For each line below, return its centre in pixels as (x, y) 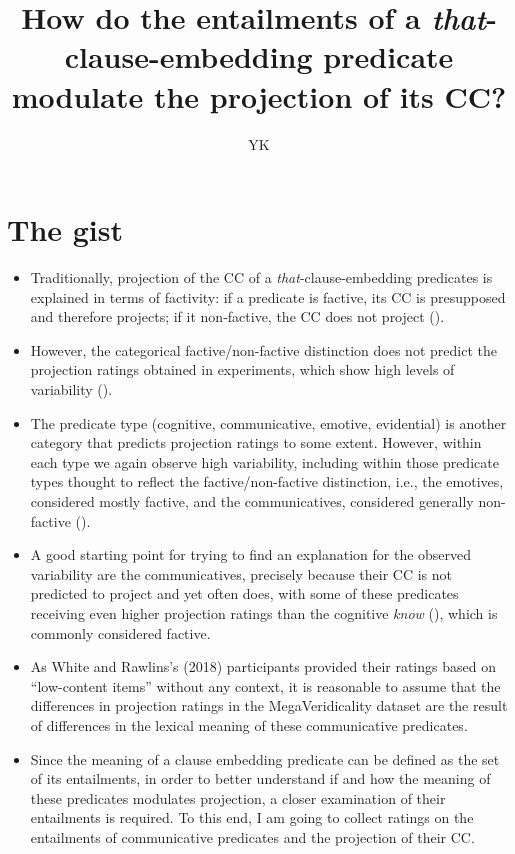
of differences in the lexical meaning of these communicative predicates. (249, 724)
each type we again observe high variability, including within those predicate (264, 461)
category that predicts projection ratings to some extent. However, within (256, 442)
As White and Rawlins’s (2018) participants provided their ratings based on (263, 666)
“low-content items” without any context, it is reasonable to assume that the (265, 685)
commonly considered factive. (120, 632)
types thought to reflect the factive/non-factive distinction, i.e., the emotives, (267, 481)
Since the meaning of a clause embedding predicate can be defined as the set (265, 758)
